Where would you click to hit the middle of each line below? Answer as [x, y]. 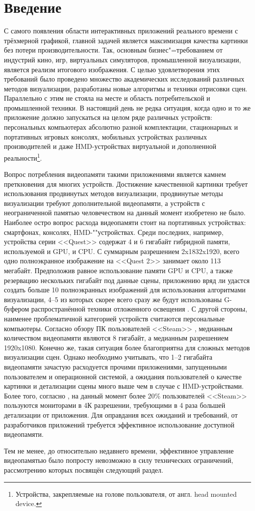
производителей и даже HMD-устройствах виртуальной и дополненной [110, 146]
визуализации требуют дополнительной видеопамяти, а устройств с [105, 203]
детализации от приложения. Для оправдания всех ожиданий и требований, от [121, 414]
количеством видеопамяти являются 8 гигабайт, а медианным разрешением [116, 338]
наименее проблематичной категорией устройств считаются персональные [114, 318]
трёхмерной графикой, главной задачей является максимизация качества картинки [126, 40]
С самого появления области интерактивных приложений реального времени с [121, 31]
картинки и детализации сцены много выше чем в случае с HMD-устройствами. [124, 386]
